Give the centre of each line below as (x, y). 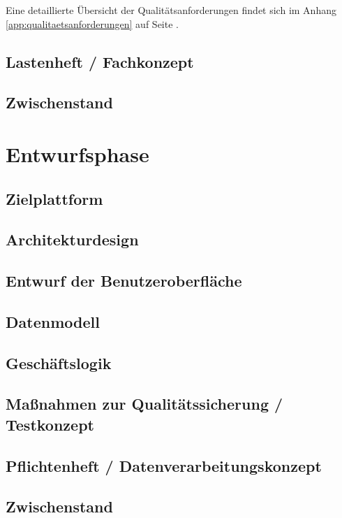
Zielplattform (54, 198)
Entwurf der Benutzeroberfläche (124, 281)
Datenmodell (53, 321)
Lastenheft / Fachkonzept (100, 61)
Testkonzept (50, 424)
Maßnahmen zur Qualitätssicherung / (144, 404)
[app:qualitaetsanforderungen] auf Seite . (92, 23)
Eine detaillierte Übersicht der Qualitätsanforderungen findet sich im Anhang (171, 10)
